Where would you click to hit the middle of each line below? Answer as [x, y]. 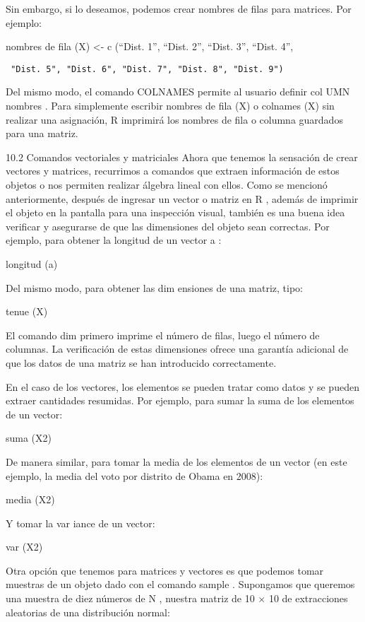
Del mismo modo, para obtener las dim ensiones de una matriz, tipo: [154, 287]
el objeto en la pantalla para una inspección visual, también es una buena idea [175, 212]
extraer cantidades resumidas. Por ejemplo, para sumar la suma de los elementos [180, 400]
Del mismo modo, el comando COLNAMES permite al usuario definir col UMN [178, 92]
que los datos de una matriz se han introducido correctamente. [141, 362]
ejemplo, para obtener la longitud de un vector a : [114, 240]
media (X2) [30, 499]
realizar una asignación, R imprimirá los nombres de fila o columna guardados [174, 119]
